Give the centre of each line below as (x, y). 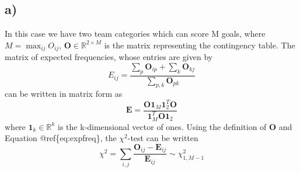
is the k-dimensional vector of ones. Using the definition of (162, 126)
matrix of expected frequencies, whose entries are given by (109, 57)
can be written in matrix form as (64, 94)
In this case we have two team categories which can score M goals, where (135, 34)
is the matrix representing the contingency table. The (200, 45)
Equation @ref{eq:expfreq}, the (61, 138)
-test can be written (163, 138)
